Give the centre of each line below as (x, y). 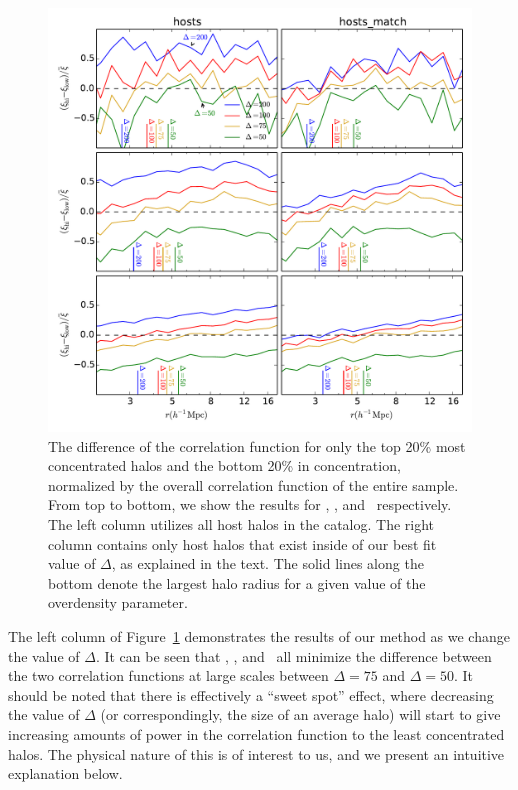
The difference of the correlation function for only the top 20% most (257, 445)
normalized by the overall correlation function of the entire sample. (253, 484)
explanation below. (65, 773)
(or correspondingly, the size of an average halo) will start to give (300, 714)
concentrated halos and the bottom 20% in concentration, (224, 465)
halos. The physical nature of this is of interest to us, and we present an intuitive (256, 753)
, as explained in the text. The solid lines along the (267, 563)
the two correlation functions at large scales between (168, 675)
